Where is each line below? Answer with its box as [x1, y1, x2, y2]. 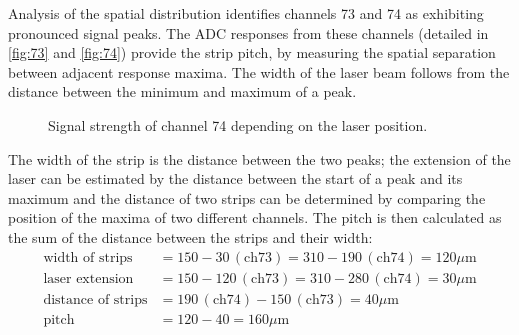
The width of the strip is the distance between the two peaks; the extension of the [8, 148, 511, 169]
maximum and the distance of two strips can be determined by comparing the [8, 187, 486, 208]
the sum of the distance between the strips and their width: [8, 226, 373, 247]
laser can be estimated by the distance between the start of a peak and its [8, 168, 463, 189]
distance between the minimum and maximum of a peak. [8, 81, 357, 102]
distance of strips [43, 292, 148, 307]
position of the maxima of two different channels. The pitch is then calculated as [8, 207, 502, 228]
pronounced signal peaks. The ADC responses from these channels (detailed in [8, 22, 489, 43]
